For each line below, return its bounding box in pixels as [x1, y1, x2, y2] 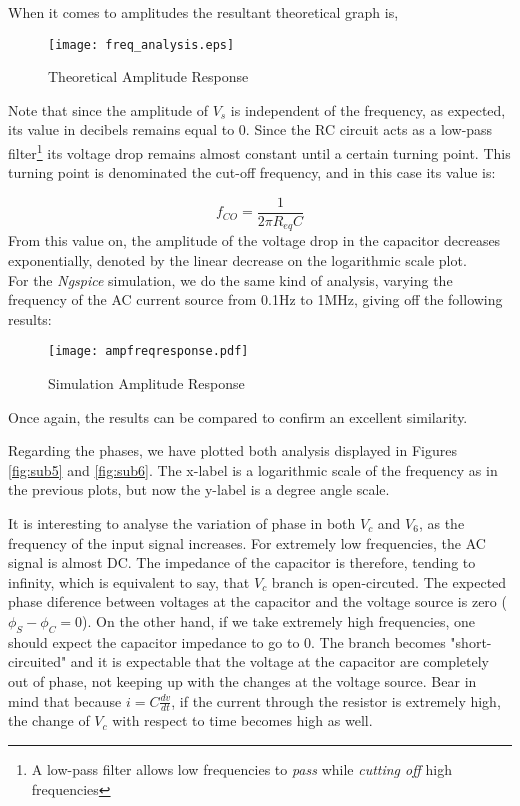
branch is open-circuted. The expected [271, 571, 507, 592]
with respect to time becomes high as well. [112, 710, 373, 731]
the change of [8, 710, 90, 731]
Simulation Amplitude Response [48, 373, 245, 394]
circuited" [8, 651, 67, 672]
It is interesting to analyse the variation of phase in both [8, 512, 356, 533]
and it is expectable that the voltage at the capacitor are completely [70, 651, 490, 672]
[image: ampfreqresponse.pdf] [48, 344, 249, 359]
